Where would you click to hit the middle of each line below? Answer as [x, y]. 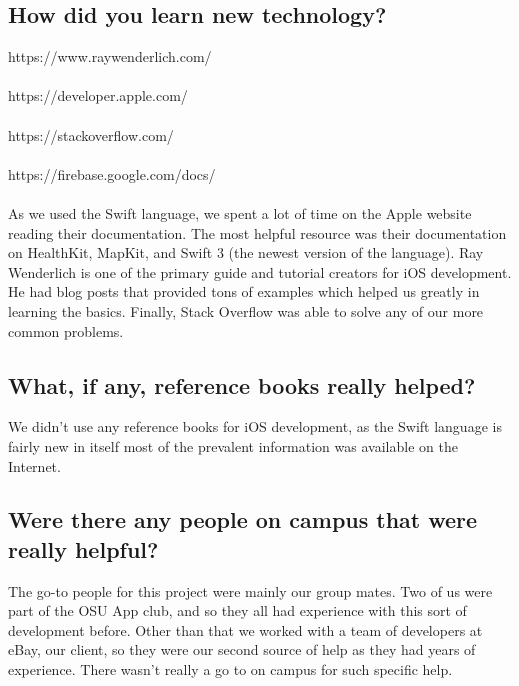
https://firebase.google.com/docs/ [112, 173]
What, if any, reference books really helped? [242, 384]
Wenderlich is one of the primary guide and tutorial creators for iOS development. [260, 271]
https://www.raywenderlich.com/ [110, 56]
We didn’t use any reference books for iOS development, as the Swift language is [255, 426]
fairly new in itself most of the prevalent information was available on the [233, 445]
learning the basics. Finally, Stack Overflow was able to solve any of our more [246, 310]
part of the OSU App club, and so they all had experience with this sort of [237, 610]
